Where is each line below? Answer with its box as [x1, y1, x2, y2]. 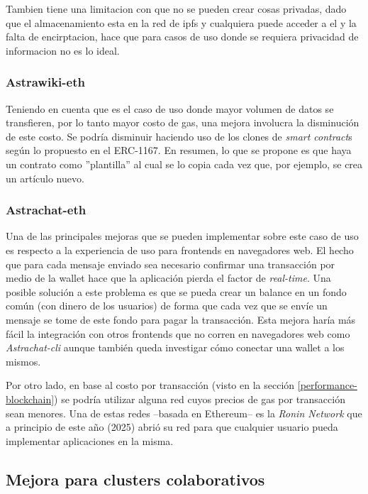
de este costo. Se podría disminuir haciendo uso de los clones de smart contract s [6, 128, 352, 143]
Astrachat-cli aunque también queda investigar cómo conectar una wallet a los [6, 340, 345, 355]
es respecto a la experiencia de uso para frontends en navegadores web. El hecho [6, 242, 354, 257]
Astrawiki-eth [6, 73, 85, 91]
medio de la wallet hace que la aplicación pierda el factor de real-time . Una [6, 270, 331, 285]
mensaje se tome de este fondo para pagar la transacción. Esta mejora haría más [6, 312, 356, 326]
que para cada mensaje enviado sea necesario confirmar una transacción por [6, 256, 335, 271]
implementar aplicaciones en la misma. [6, 433, 174, 448]
